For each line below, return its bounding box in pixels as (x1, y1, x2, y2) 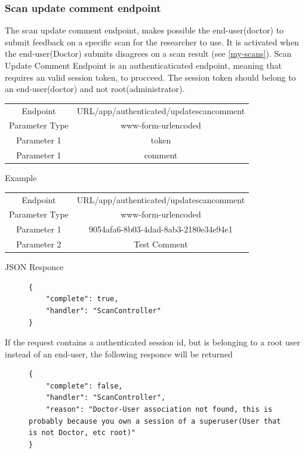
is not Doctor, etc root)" (29, 428, 135, 437)
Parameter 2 (16, 238, 61, 250)
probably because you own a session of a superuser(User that (29, 417, 281, 426)
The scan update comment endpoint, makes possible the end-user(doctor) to (5, 24, 284, 36)
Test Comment (134, 238, 188, 250)
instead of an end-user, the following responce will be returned (5, 347, 233, 360)
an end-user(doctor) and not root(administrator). (5, 82, 185, 95)
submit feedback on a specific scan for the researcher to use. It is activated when (5, 35, 299, 48)
